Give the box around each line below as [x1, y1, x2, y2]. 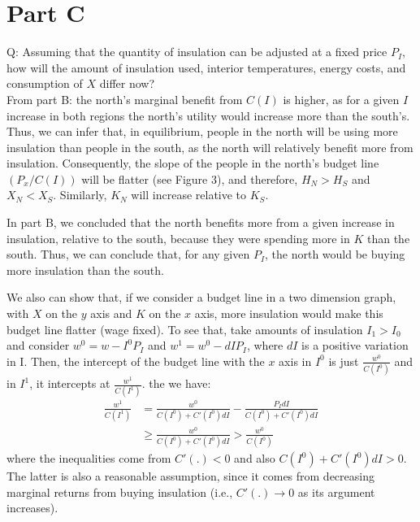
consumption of [6, 75, 83, 92]
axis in [279, 352, 312, 369]
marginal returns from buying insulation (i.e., [6, 483, 233, 500]
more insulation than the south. [6, 261, 164, 278]
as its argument [297, 483, 375, 500]
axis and [90, 305, 132, 322]
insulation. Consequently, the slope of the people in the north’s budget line [6, 154, 379, 172]
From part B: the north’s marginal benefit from [6, 90, 243, 107]
